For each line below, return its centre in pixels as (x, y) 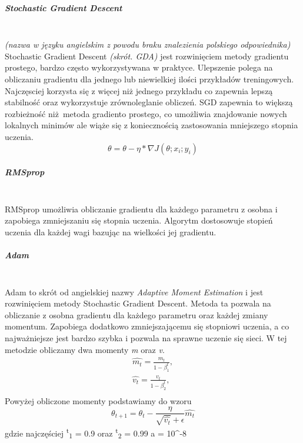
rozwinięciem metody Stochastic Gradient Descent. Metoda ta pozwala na (138, 303)
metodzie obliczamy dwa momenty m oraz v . (85, 349)
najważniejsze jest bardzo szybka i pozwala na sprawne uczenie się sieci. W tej (146, 337)
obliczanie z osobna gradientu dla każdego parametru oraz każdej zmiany (136, 314)
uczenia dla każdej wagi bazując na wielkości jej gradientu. (111, 232)
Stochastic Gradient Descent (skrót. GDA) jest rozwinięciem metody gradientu (147, 56)
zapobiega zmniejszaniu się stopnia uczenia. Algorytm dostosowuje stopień (139, 220)
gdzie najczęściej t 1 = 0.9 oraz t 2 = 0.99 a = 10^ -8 (96, 433)
